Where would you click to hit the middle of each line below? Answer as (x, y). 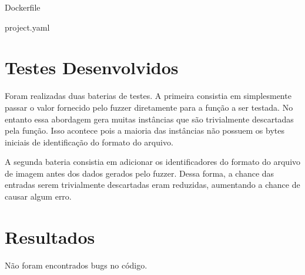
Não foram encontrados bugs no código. (76, 265)
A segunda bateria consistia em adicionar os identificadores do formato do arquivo (153, 162)
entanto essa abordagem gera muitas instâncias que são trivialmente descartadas (149, 119)
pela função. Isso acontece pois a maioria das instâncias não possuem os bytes (145, 130)
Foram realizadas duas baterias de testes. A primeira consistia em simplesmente (148, 96)
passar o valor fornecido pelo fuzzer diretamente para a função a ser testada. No (149, 107)
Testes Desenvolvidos (92, 67)
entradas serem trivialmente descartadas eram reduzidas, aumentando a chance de (152, 185)
